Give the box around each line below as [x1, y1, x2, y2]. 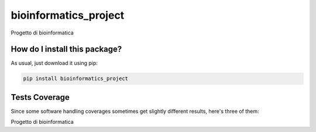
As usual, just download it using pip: [11, 60, 98, 67]
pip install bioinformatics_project [23, 75, 129, 82]
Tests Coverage [11, 92, 70, 102]
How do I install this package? [11, 44, 122, 54]
